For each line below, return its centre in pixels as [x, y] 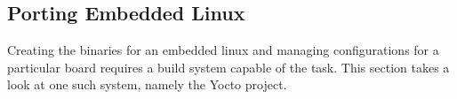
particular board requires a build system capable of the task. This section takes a [228, 67]
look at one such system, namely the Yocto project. [147, 84]
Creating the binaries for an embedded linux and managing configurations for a [223, 50]
